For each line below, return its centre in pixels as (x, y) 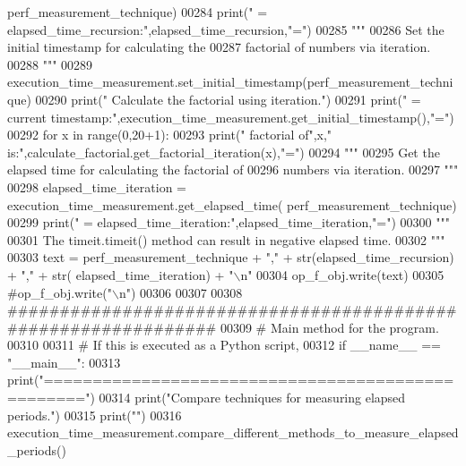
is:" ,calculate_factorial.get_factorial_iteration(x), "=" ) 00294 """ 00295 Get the (224, 152)
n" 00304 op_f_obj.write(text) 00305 (342, 274)
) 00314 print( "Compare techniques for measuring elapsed (248, 398)
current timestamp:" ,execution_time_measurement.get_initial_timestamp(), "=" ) (231, 117)
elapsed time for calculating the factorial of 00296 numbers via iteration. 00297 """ (233, 169)
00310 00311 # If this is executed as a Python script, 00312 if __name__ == (224, 345)
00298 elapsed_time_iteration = (97, 186)
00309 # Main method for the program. (329, 327)
